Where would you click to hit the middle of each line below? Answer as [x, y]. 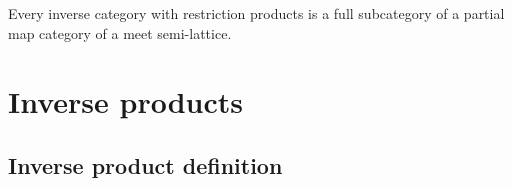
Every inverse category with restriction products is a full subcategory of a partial [256, 13]
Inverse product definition [145, 164]
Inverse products [126, 101]
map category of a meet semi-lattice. [120, 32]
